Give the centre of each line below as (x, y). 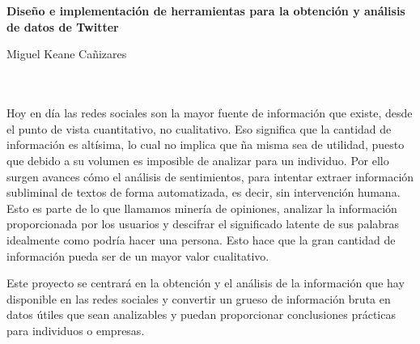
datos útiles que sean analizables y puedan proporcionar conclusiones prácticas (201, 314)
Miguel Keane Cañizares (67, 54)
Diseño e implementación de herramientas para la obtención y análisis (206, 11)
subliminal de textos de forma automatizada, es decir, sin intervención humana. (204, 192)
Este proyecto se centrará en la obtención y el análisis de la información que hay (206, 283)
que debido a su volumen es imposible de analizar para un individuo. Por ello (198, 160)
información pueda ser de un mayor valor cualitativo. (138, 255)
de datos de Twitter (63, 26)
